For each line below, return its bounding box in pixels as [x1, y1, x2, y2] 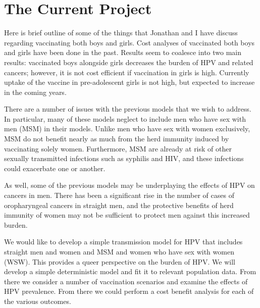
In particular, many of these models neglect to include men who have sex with [4, 113, 246, 124]
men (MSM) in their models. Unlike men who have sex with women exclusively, [4, 123, 250, 134]
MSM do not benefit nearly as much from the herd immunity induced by [4, 133, 229, 144]
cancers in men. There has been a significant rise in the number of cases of [4, 190, 234, 200]
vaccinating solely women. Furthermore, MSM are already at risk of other [4, 143, 232, 153]
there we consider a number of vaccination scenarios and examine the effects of [4, 276, 248, 286]
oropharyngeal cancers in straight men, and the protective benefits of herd [4, 199, 234, 210]
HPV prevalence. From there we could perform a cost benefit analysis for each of [4, 286, 254, 296]
